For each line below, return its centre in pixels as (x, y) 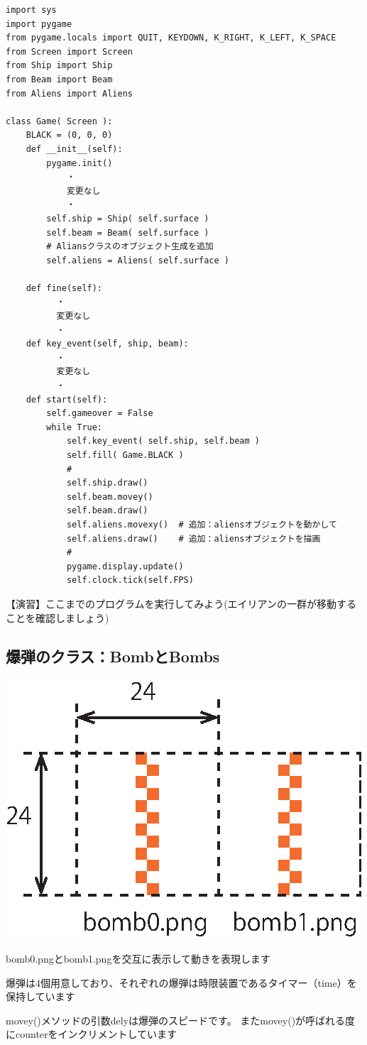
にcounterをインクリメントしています (92, 1034)
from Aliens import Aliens (69, 93)
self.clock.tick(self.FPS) (130, 580)
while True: (75, 427)
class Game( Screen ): (59, 121)
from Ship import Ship (59, 66)
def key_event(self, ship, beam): (107, 344)
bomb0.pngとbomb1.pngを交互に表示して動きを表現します (138, 958)
